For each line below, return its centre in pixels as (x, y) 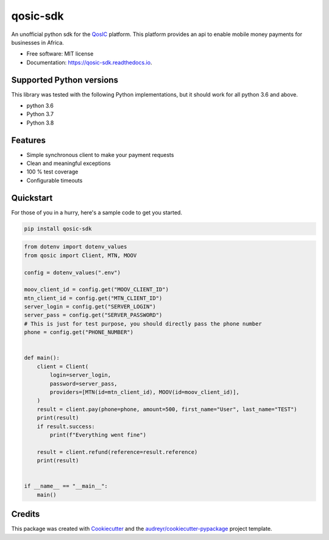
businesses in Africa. (37, 42)
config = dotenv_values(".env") (73, 272)
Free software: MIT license (60, 54)
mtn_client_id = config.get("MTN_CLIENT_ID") (93, 298)
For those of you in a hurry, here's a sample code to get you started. (97, 212)
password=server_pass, (84, 384)
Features (28, 140)
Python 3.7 (40, 114)
